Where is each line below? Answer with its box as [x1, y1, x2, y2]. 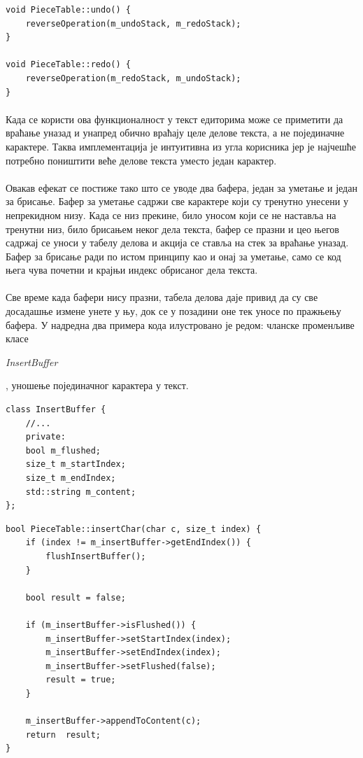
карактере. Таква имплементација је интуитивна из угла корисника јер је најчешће [6, 139, 357, 153]
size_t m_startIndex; [25, 459, 126, 470]
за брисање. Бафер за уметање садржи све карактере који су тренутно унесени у [6, 194, 348, 209]
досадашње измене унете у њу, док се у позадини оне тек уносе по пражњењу [6, 304, 341, 318]
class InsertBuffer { [6, 405, 106, 415]
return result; [25, 729, 101, 740]
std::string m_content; [25, 486, 136, 497]
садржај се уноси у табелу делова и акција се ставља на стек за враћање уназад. [6, 235, 349, 250]
